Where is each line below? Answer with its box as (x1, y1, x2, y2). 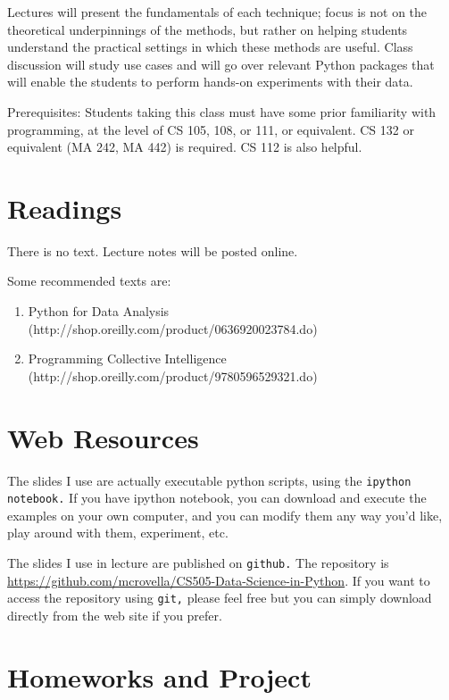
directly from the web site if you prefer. (7, 605, 222, 624)
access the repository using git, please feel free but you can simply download (7, 588, 432, 607)
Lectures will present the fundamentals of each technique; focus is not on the (7, 3, 428, 21)
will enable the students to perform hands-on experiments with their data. (7, 72, 413, 91)
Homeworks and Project (7, 658, 312, 695)
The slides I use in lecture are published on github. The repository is (7, 554, 389, 572)
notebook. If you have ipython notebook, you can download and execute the (7, 488, 427, 507)
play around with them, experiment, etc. (7, 523, 229, 542)
